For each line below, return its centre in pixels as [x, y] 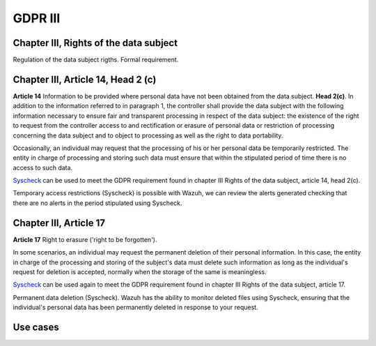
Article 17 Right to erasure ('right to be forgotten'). [85, 239]
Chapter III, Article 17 [59, 223]
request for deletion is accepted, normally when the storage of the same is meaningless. [140, 271]
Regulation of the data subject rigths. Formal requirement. [96, 60]
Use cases [36, 327]
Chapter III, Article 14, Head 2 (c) [85, 79]
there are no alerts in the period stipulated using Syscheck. [97, 203]
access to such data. [43, 167]
